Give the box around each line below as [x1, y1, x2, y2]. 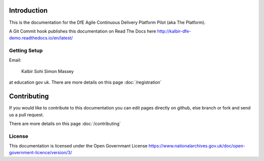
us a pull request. [9, 112, 44, 118]
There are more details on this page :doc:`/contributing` [9, 121, 121, 126]
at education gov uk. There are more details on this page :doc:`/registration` [9, 79, 162, 85]
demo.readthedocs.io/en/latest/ [9, 35, 73, 41]
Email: [9, 57, 22, 63]
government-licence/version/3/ [9, 150, 72, 156]
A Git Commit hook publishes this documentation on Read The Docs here [9, 28, 156, 34]
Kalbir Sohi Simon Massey [21, 68, 74, 74]
